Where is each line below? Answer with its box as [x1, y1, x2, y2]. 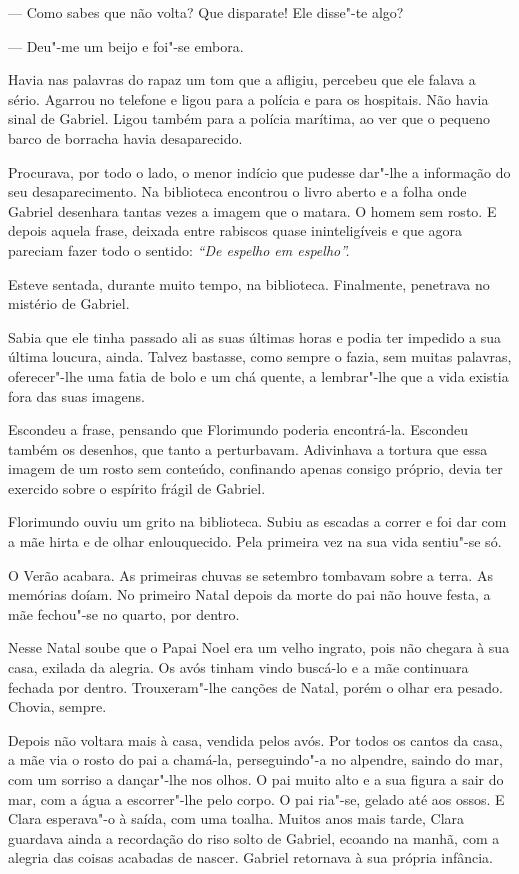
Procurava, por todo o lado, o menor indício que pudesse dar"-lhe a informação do [8, 161, 511, 182]
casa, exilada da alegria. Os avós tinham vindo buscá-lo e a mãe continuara [8, 657, 469, 678]
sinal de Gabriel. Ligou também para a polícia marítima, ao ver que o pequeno [8, 108, 490, 129]
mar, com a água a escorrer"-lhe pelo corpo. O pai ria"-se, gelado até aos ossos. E [8, 788, 505, 809]
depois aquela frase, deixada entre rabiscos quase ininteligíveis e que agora [8, 220, 463, 241]
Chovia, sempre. [8, 696, 107, 717]
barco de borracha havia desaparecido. [8, 127, 243, 148]
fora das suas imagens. [8, 385, 145, 406]
